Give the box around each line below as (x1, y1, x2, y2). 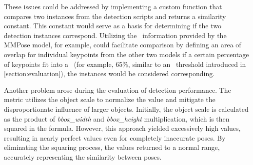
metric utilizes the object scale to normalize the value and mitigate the (4, 94, 215, 104)
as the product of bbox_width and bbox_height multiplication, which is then (4, 113, 230, 124)
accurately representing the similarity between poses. (4, 151, 162, 162)
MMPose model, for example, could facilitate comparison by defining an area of (4, 40, 241, 50)
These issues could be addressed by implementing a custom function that (4, 1, 222, 11)
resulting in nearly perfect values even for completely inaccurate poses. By (4, 132, 226, 143)
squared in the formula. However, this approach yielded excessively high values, (4, 123, 241, 133)
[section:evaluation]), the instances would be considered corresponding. (4, 68, 215, 79)
